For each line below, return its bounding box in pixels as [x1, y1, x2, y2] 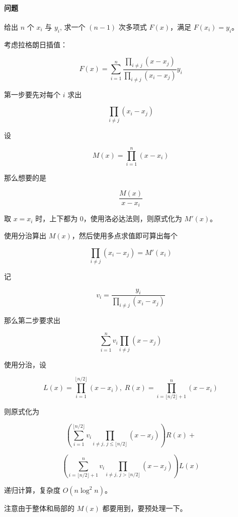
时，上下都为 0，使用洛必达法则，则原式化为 [35, 213, 182, 224]
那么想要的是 [4, 172, 46, 183]
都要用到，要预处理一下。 [102, 503, 187, 513]
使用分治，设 [4, 359, 46, 369]
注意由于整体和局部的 [4, 503, 74, 513]
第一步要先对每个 [4, 89, 60, 99]
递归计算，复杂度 [4, 485, 60, 495]
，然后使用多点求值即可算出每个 [71, 230, 178, 240]
